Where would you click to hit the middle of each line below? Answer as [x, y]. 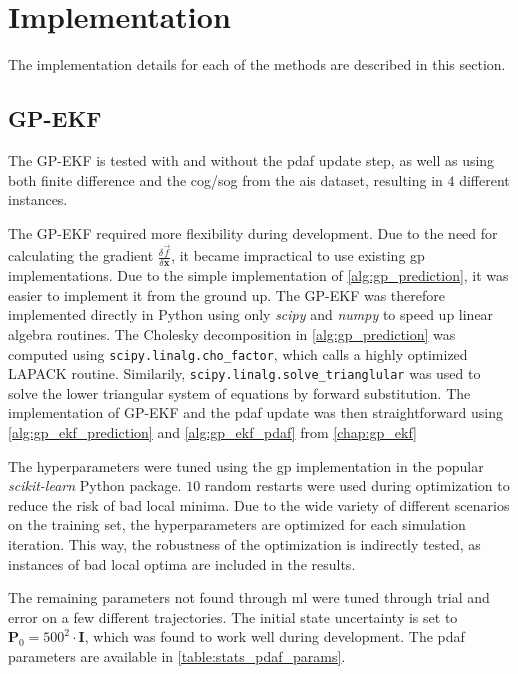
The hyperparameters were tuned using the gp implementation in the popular [246, 465]
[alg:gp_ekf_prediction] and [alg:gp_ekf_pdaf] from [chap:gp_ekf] [212, 432]
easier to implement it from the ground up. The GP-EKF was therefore [226, 294]
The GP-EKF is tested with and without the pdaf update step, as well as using [251, 159]
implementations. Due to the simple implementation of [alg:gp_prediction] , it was [258, 275]
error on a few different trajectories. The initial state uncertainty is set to [233, 616]
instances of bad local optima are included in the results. [182, 563]
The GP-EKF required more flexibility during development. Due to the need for [253, 232]
